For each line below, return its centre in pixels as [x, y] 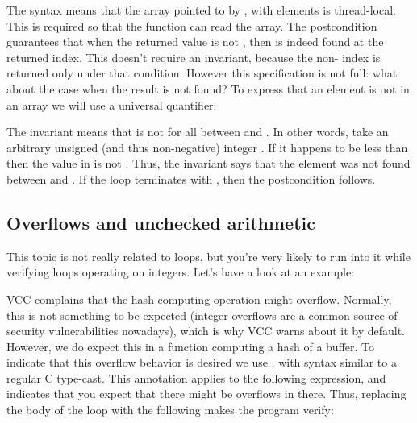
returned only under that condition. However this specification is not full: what [202, 73]
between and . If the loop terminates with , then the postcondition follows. [191, 178]
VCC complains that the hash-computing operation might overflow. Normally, [199, 299]
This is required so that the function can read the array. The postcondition [192, 25]
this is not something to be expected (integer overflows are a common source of [202, 315]
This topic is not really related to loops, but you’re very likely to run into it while [208, 256]
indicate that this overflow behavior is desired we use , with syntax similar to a [202, 362]
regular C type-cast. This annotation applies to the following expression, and [196, 377]
